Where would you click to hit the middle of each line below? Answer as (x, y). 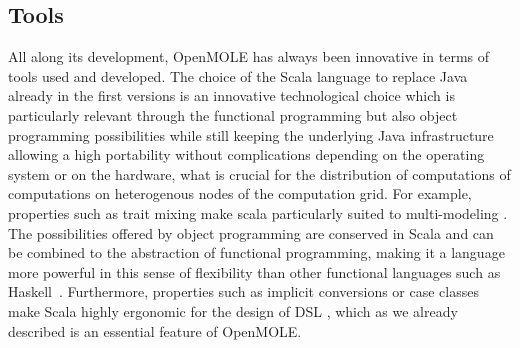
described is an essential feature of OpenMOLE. (155, 330)
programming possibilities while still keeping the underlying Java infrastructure (251, 134)
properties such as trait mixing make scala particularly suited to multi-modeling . (258, 212)
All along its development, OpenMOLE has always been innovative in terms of (249, 56)
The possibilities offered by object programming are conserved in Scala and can (251, 232)
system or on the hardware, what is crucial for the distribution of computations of (259, 173)
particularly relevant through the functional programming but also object (233, 114)
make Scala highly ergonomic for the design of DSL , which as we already (233, 310)
